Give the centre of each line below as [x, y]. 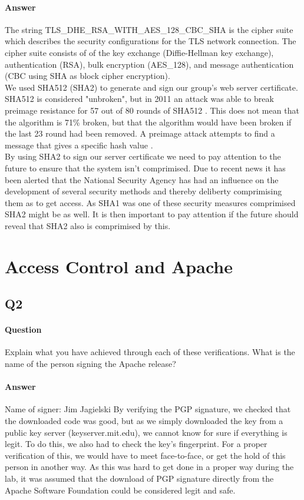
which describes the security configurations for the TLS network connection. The [151, 41]
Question [23, 330]
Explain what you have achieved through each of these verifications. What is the [150, 352]
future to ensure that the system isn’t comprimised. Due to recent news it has [145, 168]
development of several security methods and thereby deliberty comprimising [143, 191]
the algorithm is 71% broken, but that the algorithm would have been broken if [148, 122]
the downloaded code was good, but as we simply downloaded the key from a [144, 421]
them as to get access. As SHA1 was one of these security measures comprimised [150, 202]
